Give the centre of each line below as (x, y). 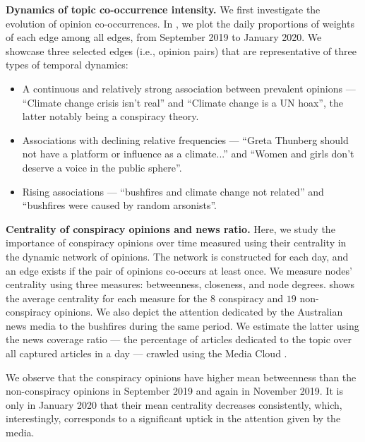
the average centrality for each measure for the (107, 298)
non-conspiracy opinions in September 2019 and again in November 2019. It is (174, 391)
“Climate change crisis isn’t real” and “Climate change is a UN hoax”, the (182, 102)
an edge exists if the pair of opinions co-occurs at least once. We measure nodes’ (179, 270)
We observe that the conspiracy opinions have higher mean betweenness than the (181, 377)
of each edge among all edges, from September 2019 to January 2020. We (164, 37)
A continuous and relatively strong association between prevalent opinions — (189, 88)
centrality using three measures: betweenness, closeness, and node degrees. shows (180, 284)
